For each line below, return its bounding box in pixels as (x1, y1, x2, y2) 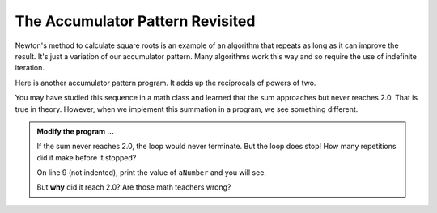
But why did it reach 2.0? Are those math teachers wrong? (36, 182, 231, 192)
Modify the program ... (36, 126, 115, 136)
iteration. (15, 63, 45, 73)
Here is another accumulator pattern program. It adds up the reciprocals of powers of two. (15, 78, 316, 87)
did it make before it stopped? (36, 152, 137, 162)
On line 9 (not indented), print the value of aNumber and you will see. (36, 168, 267, 177)
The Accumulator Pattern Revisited (15, 12, 256, 30)
